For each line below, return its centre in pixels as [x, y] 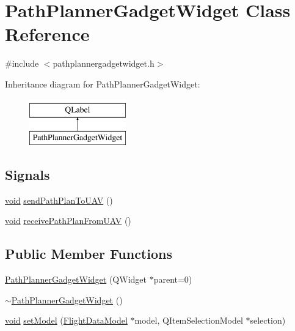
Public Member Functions [89, 254]
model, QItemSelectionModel [189, 320]
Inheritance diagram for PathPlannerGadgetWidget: [103, 84]
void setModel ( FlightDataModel [66, 320]
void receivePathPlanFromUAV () [68, 221]
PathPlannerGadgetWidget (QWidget [76, 279]
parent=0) [173, 279]
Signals [27, 175]
